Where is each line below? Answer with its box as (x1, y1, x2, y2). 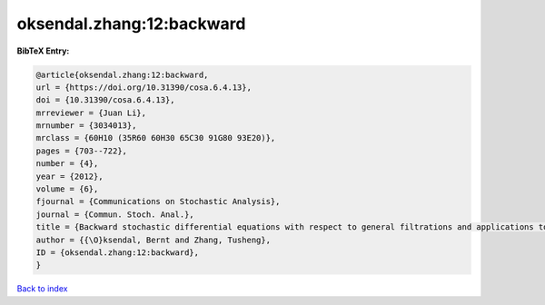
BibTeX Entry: (16, 45, 70, 56)
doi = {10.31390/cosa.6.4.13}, (35, 95, 176, 105)
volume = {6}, (35, 184, 99, 194)
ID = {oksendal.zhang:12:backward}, (35, 248, 200, 258)
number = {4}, (35, 159, 99, 169)
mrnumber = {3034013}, (35, 121, 137, 131)
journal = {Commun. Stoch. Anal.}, (35, 209, 194, 220)
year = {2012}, (35, 171, 104, 182)
